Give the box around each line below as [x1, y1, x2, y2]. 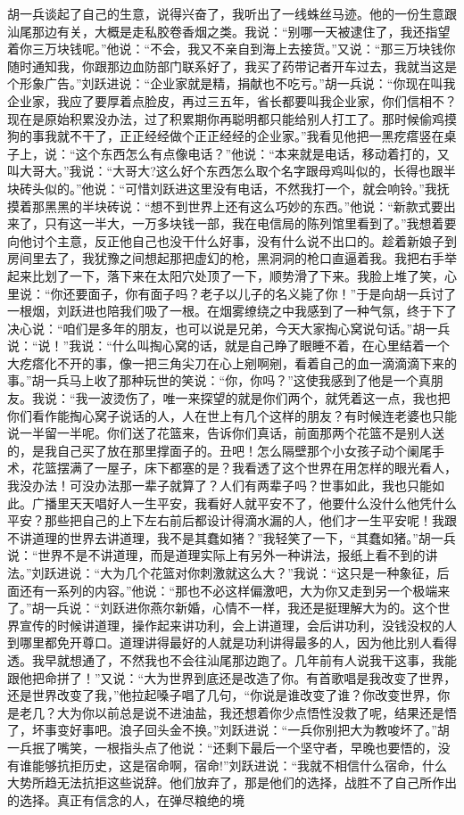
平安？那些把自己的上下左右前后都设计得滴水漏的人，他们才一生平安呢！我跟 [7, 511, 457, 530]
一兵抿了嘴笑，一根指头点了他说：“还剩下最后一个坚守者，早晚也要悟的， [7, 737, 438, 756]
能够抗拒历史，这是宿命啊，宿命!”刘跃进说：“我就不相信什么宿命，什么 [31, 755, 448, 774]
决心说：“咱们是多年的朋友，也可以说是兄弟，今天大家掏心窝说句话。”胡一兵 [7, 318, 451, 337]
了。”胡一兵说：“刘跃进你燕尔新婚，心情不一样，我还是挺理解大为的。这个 [7, 598, 438, 617]
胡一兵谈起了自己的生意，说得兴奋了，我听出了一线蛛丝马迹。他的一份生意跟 [7, 4, 457, 22]
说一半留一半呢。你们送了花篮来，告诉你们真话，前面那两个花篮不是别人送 [7, 424, 444, 442]
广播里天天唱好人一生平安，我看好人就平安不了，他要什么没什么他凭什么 [31, 493, 457, 512]
